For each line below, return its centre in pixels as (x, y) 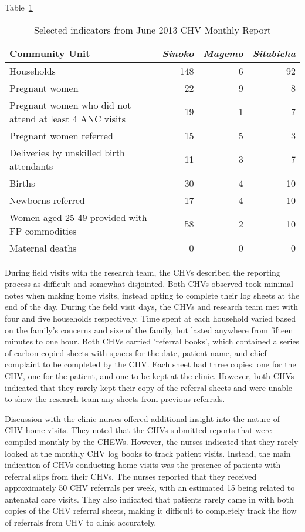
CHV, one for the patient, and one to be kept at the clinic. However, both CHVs (150, 375)
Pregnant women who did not (70, 105)
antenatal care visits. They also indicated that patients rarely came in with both (149, 499)
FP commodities (43, 230)
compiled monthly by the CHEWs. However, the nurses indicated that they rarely (152, 441)
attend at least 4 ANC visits (68, 118)
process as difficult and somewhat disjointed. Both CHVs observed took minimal (149, 284)
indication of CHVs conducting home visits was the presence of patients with (143, 465)
